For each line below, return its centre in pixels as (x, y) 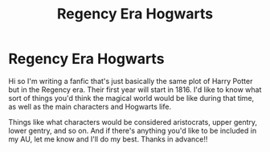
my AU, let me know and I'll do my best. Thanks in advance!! (108, 139)
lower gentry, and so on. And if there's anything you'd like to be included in (133, 130)
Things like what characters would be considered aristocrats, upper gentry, (133, 122)
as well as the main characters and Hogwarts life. (90, 106)
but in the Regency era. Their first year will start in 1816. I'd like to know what (135, 90)
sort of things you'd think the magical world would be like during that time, (131, 98)
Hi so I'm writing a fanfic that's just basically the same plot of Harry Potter (131, 81)
